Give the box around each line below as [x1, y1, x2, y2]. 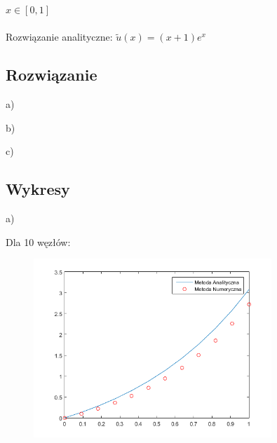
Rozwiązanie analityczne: [6, 29, 113, 44]
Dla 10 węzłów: [6, 234, 71, 249]
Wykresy [6, 178, 70, 200]
